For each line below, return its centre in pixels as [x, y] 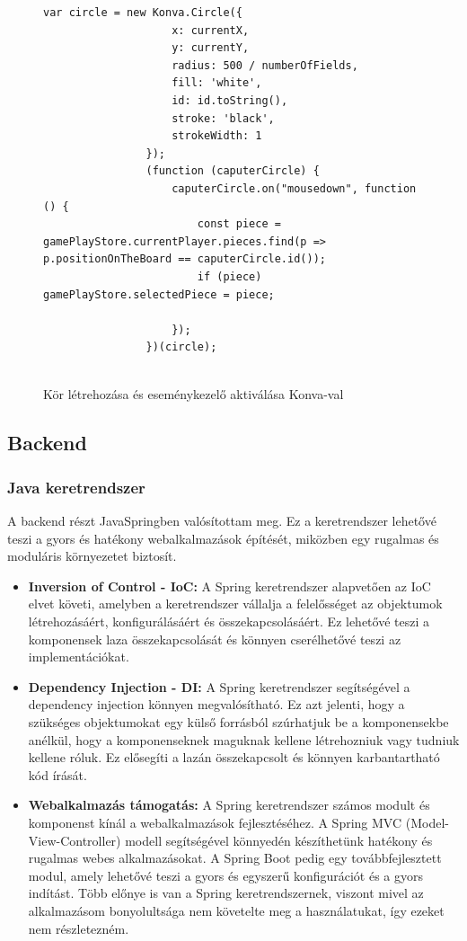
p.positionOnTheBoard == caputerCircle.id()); [185, 259]
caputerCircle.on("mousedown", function [294, 188]
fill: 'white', [217, 83]
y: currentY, [211, 48]
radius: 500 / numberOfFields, [265, 65]
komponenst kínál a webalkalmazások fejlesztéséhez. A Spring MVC [215, 822]
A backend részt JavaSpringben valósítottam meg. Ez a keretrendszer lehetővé [222, 521]
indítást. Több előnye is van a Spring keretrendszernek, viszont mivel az [226, 893]
